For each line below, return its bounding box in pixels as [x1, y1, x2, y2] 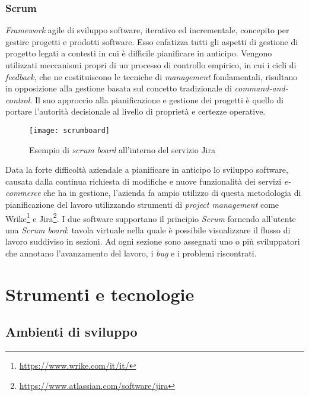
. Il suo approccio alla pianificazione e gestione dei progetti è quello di [30, 93, 283, 106]
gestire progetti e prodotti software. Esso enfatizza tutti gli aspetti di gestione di [5, 35, 298, 47]
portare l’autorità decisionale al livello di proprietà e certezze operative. [5, 105, 266, 118]
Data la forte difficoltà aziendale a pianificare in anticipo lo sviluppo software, [5, 163, 288, 176]
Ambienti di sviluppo [5, 322, 138, 341]
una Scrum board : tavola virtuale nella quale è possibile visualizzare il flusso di [5, 223, 291, 236]
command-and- [234, 82, 288, 94]
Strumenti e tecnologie [5, 281, 195, 306]
